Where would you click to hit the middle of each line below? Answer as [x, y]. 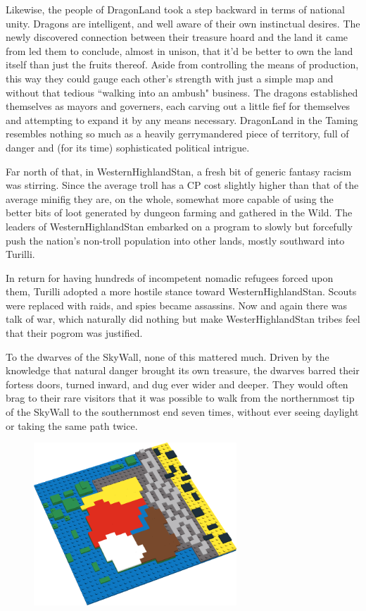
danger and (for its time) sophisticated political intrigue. [128, 147]
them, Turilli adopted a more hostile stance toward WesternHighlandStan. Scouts [181, 291]
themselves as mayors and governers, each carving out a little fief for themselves [178, 106]
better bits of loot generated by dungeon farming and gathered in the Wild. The [179, 212]
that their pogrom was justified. [74, 333]
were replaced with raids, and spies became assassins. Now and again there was [176, 305]
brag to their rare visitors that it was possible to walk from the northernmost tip [180, 398]
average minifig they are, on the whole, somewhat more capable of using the [170, 198]
